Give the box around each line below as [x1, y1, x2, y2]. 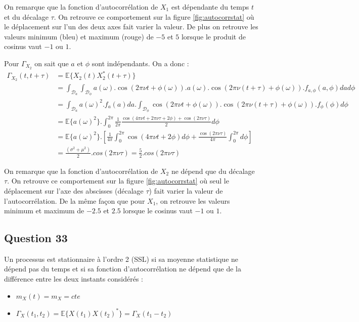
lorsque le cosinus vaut [123, 205, 193, 216]
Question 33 [4, 230, 68, 246]
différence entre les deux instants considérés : [4, 273, 144, 284]
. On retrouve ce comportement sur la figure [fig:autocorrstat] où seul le [7, 175, 229, 186]
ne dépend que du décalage [171, 165, 255, 176]
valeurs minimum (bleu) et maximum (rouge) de [4, 31, 154, 41]
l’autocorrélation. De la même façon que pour [4, 195, 145, 206]
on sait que [34, 58, 69, 68]
